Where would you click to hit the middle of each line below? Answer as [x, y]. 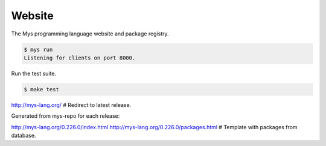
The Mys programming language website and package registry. [90, 34]
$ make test [42, 89]
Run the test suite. [34, 73]
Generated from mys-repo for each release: [66, 116]
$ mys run [38, 49]
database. [24, 136]
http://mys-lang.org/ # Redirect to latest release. [71, 105]
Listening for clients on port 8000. [80, 58]
